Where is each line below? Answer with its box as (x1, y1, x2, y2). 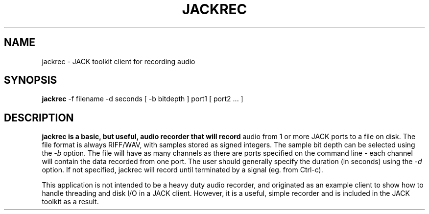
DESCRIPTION (4, 111, 74, 124)
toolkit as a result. (42, 197, 99, 206)
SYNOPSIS (4, 74, 57, 87)
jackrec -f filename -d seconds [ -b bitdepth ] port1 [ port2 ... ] (42, 95, 243, 103)
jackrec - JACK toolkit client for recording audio (42, 57, 195, 66)
